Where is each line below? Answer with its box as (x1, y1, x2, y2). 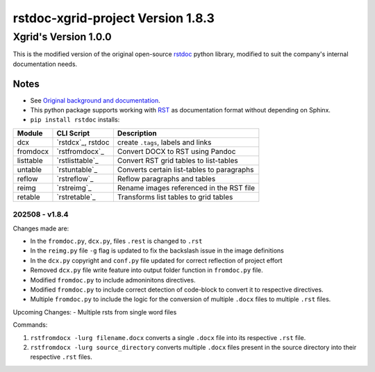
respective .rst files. (30, 353, 93, 361)
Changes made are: (12, 224, 69, 232)
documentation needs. (12, 60, 78, 68)
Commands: (12, 321, 48, 329)
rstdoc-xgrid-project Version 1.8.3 (12, 10, 215, 26)
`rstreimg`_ (56, 183, 92, 192)
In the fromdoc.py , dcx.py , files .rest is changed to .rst (30, 237, 203, 245)
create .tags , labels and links (117, 137, 212, 147)
